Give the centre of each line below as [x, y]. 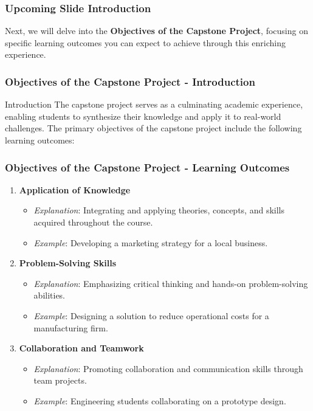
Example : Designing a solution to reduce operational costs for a [151, 315]
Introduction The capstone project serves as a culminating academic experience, [154, 104]
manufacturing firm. [71, 327]
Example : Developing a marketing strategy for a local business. [151, 242]
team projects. [60, 380]
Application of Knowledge [75, 189]
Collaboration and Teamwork [81, 348]
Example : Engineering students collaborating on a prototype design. [160, 400]
